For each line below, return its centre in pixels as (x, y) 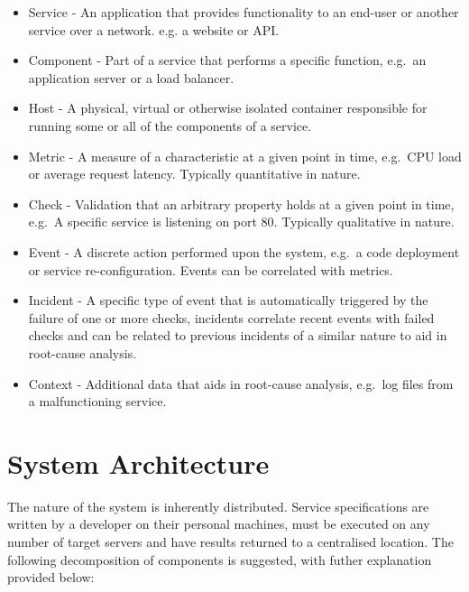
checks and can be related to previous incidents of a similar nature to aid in (238, 335)
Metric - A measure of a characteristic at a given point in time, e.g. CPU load (245, 156)
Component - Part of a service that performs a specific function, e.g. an (227, 60)
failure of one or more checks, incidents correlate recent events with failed (231, 317)
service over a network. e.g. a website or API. (154, 29)
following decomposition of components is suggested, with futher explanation (220, 559)
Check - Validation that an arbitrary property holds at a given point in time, (241, 203)
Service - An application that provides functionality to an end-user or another (244, 12)
